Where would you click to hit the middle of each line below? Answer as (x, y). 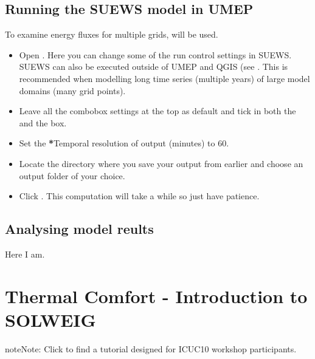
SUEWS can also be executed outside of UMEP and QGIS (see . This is (154, 67)
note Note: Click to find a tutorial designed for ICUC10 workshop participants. (151, 348)
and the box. (43, 122)
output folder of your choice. (72, 175)
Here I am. (25, 254)
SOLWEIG (50, 319)
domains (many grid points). (72, 90)
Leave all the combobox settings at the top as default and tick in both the (157, 111)
